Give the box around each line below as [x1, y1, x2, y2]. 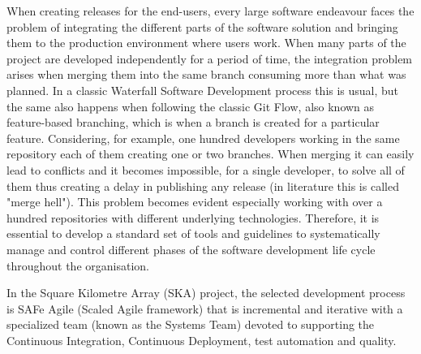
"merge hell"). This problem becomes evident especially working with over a [6, 193, 383, 210]
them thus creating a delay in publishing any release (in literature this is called [6, 177, 399, 194]
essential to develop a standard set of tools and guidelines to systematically [6, 225, 380, 242]
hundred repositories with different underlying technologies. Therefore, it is [6, 209, 380, 226]
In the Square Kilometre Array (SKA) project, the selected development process [6, 284, 406, 301]
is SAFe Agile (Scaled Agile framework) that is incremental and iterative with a [6, 300, 403, 317]
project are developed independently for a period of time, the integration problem [6, 50, 413, 67]
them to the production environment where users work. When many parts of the [6, 34, 406, 51]
